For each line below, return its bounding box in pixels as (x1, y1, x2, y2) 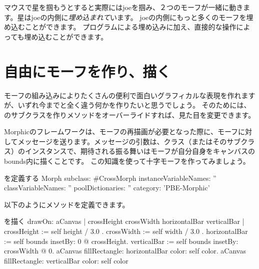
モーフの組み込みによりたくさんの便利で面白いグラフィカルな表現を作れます (4, 90, 255, 100)
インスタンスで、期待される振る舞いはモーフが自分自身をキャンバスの (24, 146, 255, 156)
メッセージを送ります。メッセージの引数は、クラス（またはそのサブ (17, 136, 241, 146)
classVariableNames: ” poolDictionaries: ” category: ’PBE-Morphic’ (4, 182, 210, 193)
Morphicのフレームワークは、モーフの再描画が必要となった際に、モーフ (4, 126, 238, 137)
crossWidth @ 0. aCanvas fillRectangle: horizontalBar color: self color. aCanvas (4, 245, 246, 256)
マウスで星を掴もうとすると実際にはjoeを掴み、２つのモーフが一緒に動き (4, 2, 243, 12)
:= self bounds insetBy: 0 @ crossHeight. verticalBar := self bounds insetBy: (4, 235, 238, 246)
